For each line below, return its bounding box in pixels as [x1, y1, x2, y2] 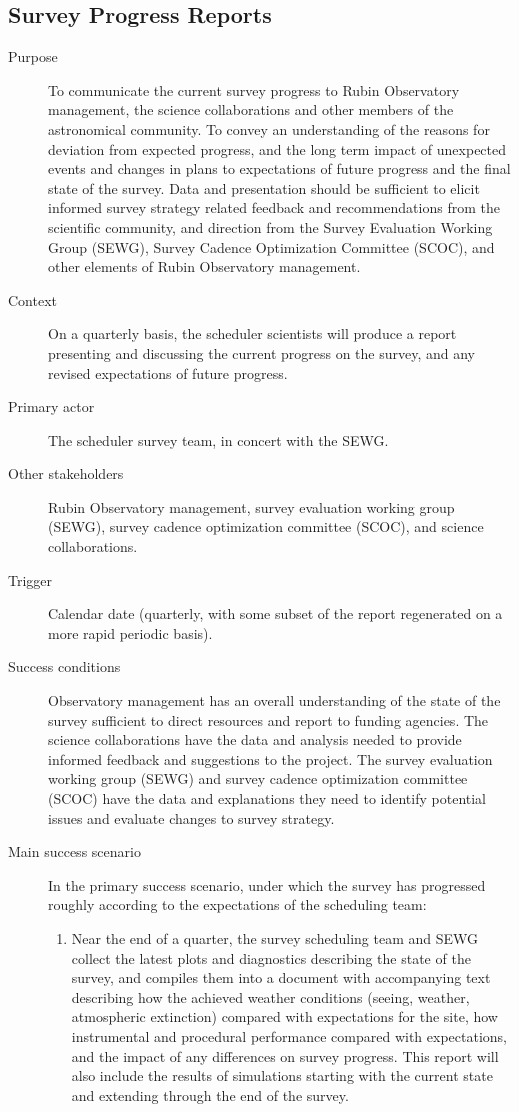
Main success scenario [8, 841, 141, 862]
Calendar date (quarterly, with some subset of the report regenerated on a [48, 603, 503, 624]
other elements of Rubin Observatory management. [48, 256, 361, 277]
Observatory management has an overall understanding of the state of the [48, 690, 501, 711]
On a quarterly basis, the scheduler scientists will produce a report [48, 323, 457, 344]
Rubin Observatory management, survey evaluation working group [48, 496, 455, 517]
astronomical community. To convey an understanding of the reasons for [48, 118, 490, 139]
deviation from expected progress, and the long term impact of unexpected [48, 138, 507, 159]
